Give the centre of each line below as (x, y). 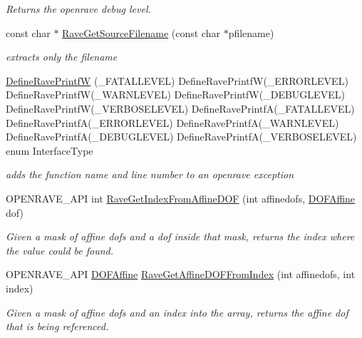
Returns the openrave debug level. (78, 9)
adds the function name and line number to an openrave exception (150, 174)
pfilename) (251, 32)
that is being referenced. (57, 326)
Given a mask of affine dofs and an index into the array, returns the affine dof (177, 312)
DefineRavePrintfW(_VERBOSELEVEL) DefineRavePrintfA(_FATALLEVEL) (180, 108)
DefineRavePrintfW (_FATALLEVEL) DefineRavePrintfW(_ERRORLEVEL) (177, 80)
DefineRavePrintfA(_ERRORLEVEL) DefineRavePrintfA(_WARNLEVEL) (172, 122)
